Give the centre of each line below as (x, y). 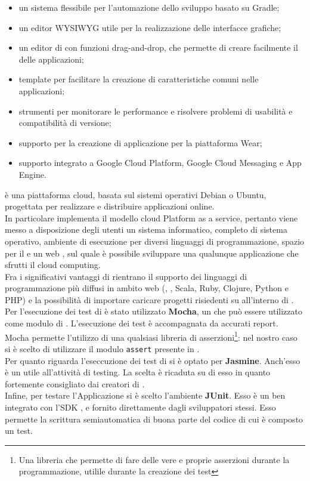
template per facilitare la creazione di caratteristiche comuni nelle (139, 79)
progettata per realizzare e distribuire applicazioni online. (110, 206)
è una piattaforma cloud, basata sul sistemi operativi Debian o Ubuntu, (136, 194)
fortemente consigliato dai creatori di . (75, 383)
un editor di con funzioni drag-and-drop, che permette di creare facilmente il (158, 47)
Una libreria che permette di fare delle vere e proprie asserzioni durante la (154, 459)
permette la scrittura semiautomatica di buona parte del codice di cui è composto (154, 419)
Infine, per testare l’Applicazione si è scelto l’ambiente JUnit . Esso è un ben (145, 395)
